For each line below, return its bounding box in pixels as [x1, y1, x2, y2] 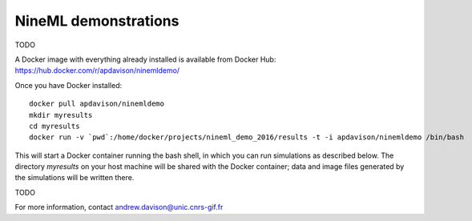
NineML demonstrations [14, 12, 180, 30]
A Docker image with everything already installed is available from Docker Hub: [14, 54, 276, 64]
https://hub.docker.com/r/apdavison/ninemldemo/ [14, 66, 180, 75]
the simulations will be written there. [14, 173, 135, 183]
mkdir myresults [29, 110, 93, 119]
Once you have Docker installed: [14, 80, 123, 90]
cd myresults [29, 121, 80, 131]
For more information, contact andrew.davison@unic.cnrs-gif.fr [14, 203, 224, 212]
